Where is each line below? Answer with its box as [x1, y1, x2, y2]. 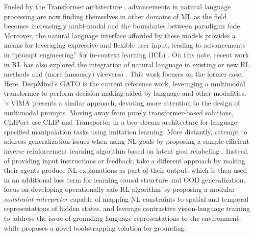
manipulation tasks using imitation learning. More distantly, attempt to [31, 126, 247, 136]
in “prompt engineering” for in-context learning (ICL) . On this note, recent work [4, 49, 249, 59]
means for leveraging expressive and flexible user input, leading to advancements [4, 40, 246, 50]
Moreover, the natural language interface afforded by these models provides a [4, 30, 236, 40]
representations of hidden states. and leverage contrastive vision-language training [4, 203, 250, 213]
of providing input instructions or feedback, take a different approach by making [4, 155, 245, 165]
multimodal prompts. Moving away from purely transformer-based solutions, [4, 107, 234, 117]
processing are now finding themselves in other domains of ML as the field [4, 11, 227, 21]
